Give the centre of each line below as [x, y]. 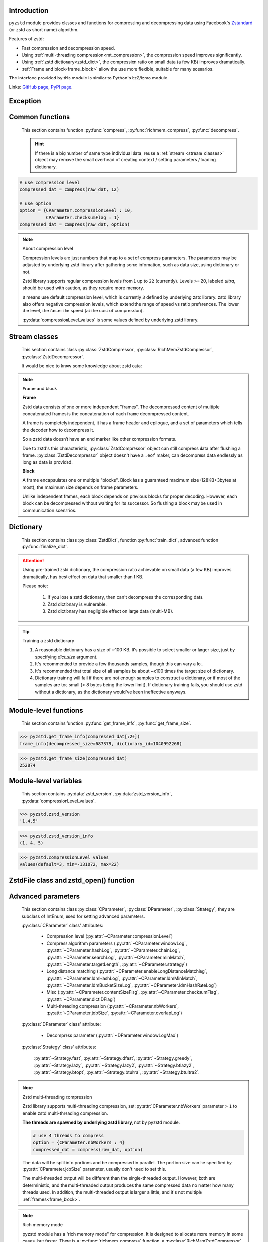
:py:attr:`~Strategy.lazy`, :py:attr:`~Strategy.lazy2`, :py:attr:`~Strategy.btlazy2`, [114, 1065]
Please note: [35, 586]
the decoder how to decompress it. [58, 430]
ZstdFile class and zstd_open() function [72, 880]
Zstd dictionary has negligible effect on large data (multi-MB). [110, 611]
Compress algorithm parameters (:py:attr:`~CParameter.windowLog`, [117, 943]
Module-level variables [46, 781]
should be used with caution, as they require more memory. [83, 288]
